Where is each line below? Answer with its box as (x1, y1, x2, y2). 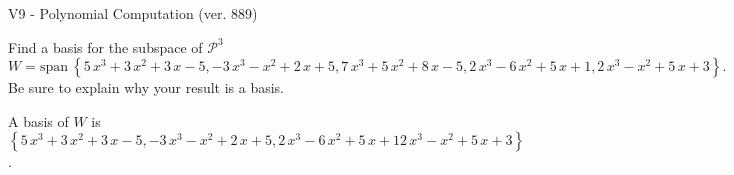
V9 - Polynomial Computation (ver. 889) (8, 3, 258, 23)
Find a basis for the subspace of (8, 36, 203, 57)
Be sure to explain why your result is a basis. (8, 77, 285, 98)
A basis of (8, 110, 69, 131)
